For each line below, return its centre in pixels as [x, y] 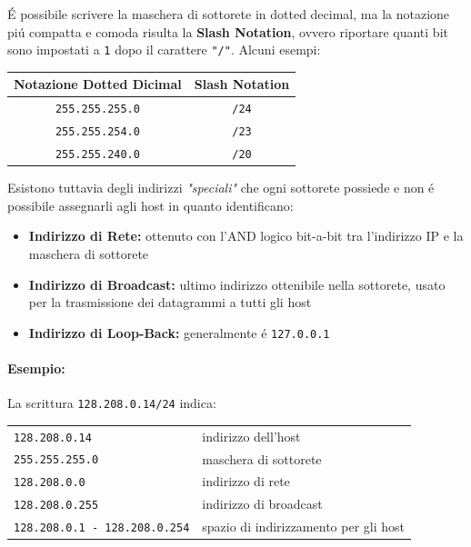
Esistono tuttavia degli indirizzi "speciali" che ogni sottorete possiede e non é [221, 188]
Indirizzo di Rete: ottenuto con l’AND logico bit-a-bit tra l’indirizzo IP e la [246, 236]
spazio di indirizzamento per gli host [303, 527]
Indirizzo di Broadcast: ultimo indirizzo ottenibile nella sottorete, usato [237, 284]
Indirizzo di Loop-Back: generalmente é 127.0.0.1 [179, 332]
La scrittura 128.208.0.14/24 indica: [112, 403]
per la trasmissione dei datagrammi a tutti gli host [170, 302]
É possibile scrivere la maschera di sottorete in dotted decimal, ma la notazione [229, 14]
